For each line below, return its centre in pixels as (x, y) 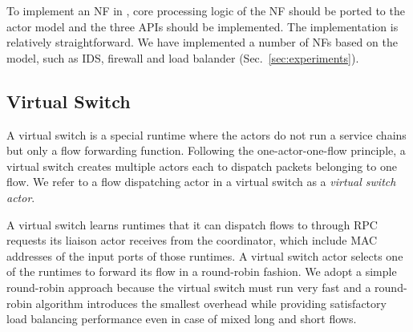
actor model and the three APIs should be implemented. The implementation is (202, 26)
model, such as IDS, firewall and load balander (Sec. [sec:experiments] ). (183, 57)
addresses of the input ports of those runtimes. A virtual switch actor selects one (205, 255)
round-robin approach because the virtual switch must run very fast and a (189, 287)
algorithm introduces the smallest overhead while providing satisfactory (211, 303)
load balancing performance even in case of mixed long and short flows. (182, 319)
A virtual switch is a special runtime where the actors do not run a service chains (206, 134)
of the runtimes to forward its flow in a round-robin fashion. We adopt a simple (202, 271)
